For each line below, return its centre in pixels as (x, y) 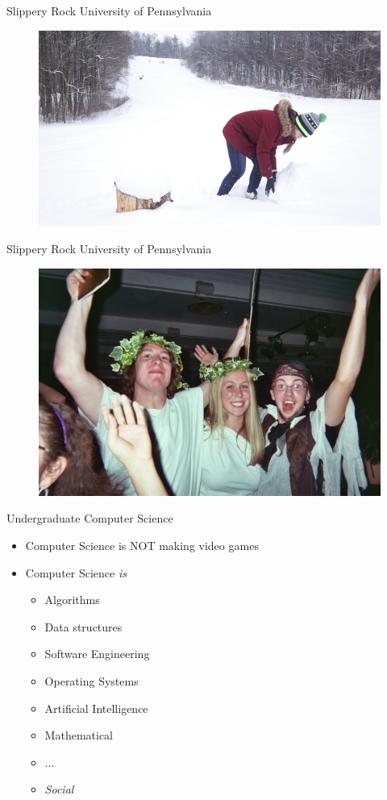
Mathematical (79, 735)
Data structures (83, 626)
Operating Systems (92, 680)
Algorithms (72, 600)
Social (59, 789)
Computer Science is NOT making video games (142, 545)
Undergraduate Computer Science (90, 518)
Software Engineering (97, 654)
